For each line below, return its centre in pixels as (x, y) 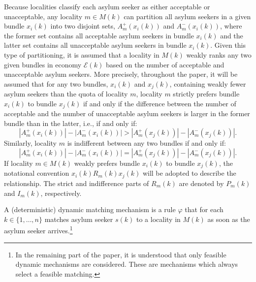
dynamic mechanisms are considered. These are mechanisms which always (127, 264)
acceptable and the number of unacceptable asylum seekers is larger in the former (127, 113)
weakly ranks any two (219, 54)
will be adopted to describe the (189, 173)
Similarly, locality (31, 143)
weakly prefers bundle (107, 163)
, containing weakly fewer (208, 83)
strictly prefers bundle (206, 94)
